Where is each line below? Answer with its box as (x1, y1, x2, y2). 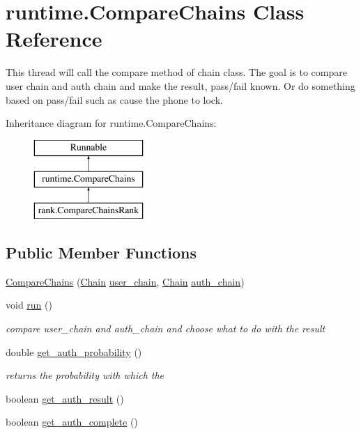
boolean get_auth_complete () (6, 414, 138, 429)
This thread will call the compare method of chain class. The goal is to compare (6, 65, 347, 79)
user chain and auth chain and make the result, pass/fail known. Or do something (6, 78, 355, 93)
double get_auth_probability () (6, 344, 142, 359)
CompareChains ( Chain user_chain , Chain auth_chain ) (6, 274, 245, 288)
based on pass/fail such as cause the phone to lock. (6, 92, 223, 107)
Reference (6, 24, 102, 53)
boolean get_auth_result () (6, 391, 124, 405)
